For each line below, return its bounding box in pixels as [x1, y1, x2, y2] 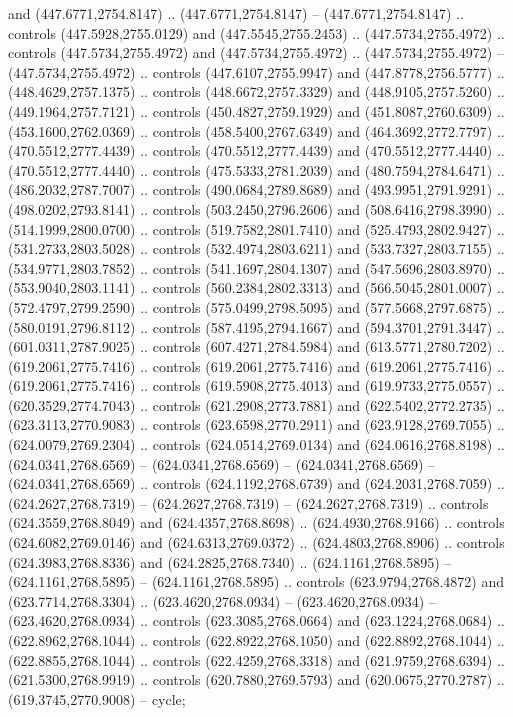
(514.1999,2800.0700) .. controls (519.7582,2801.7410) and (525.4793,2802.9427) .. [8, 218, 505, 239]
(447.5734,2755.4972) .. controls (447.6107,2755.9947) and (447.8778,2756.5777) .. [8, 61, 505, 82]
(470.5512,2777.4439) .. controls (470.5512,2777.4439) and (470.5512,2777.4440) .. [8, 140, 505, 161]
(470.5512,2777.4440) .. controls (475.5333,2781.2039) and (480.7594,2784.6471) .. [8, 159, 505, 180]
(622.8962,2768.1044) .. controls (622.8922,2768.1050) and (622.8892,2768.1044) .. [8, 630, 505, 650]
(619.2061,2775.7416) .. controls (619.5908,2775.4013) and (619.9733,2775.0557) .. [8, 375, 505, 396]
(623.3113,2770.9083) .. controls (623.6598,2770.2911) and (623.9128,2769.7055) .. [8, 414, 505, 435]
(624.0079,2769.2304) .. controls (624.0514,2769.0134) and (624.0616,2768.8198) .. [8, 434, 505, 455]
